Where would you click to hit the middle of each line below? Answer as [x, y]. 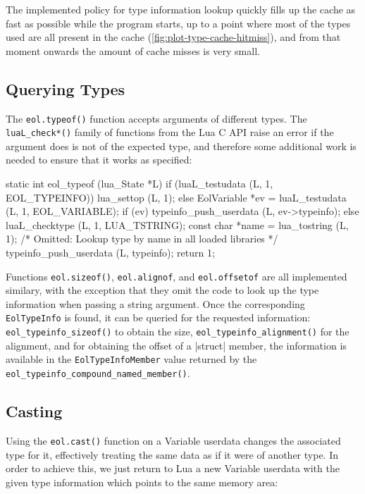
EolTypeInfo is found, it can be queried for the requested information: [158, 317]
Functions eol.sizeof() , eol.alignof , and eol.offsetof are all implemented [177, 276]
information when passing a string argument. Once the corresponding [155, 303]
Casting [34, 411]
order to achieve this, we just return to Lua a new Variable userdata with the [173, 468]
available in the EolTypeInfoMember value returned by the [131, 359]
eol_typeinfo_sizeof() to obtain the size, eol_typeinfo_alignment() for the [178, 332]
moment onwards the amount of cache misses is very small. [133, 50]
